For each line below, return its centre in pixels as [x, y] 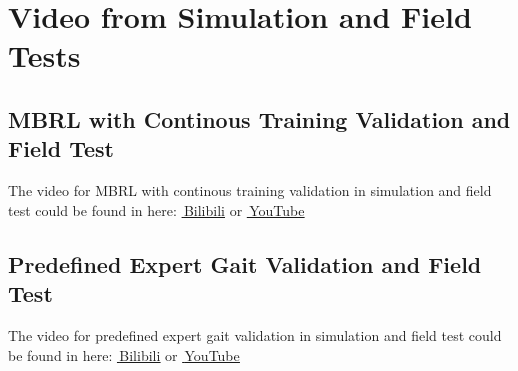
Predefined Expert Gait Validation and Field [245, 263]
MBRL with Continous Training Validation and [259, 118]
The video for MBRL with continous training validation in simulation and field [250, 190]
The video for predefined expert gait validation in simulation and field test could [255, 334]
